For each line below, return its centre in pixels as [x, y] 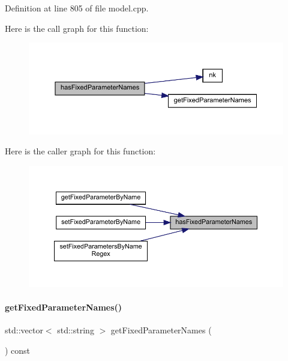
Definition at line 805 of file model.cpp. [77, 8]
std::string [76, 330]
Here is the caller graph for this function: [80, 151]
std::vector [24, 330]
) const [18, 350]
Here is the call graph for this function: [77, 28]
